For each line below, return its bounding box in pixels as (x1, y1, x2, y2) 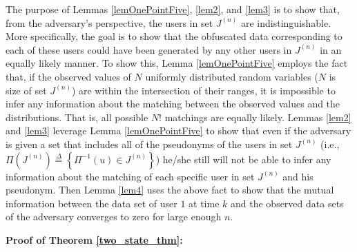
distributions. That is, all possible (6, 109, 148, 124)
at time (189, 196, 220, 210)
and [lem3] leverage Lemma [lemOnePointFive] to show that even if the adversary (6, 123, 351, 138)
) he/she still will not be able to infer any (155, 151, 331, 166)
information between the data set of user (6, 196, 177, 210)
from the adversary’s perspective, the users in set (6, 15, 213, 30)
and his (282, 169, 313, 183)
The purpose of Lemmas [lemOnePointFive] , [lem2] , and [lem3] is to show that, (6, 2, 340, 16)
